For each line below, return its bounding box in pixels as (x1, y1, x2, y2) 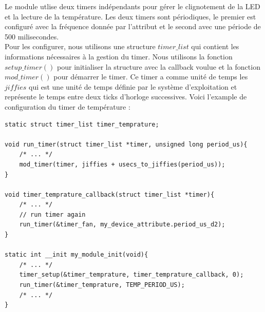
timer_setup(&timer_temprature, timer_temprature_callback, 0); (19, 271, 244, 279)
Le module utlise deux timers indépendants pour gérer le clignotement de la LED (5, 1, 260, 11)
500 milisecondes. (5, 31, 59, 41)
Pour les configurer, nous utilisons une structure (5, 41, 156, 52)
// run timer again (19, 211, 86, 218)
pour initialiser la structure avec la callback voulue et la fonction (57, 61, 260, 72)
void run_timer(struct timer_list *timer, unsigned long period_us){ (5, 140, 248, 148)
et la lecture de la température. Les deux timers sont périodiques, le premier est (5, 11, 256, 22)
